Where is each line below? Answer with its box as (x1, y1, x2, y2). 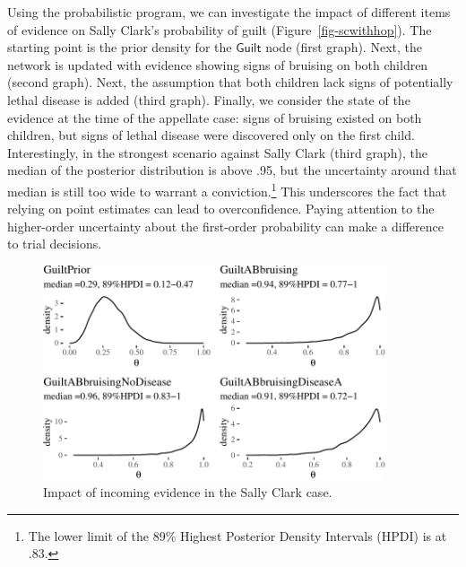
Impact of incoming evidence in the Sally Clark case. (43, 483, 332, 502)
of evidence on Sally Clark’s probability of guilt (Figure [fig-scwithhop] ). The (7, 20, 432, 39)
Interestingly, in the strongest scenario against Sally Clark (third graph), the (7, 143, 427, 161)
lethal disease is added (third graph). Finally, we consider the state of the (7, 90, 410, 109)
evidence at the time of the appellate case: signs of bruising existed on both (7, 108, 422, 126)
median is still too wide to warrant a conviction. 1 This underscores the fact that (7, 179, 447, 200)
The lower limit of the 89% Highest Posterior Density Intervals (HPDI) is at (28, 526, 447, 545)
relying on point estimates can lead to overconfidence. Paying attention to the (7, 199, 435, 218)
